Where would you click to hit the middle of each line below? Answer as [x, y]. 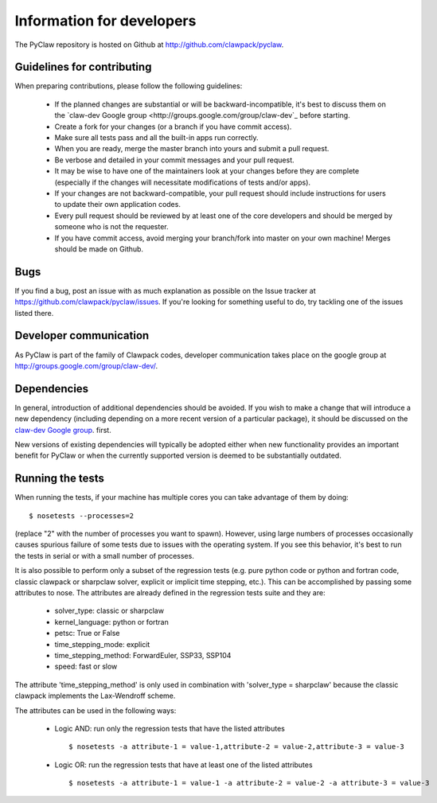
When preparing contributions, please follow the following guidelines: [129, 86]
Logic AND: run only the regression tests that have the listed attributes [170, 728]
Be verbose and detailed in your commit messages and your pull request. [174, 160]
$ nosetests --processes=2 [82, 516]
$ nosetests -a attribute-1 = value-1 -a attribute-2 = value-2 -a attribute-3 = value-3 [249, 783]
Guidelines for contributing [83, 67]
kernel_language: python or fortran [111, 622]
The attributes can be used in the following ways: [96, 710]
